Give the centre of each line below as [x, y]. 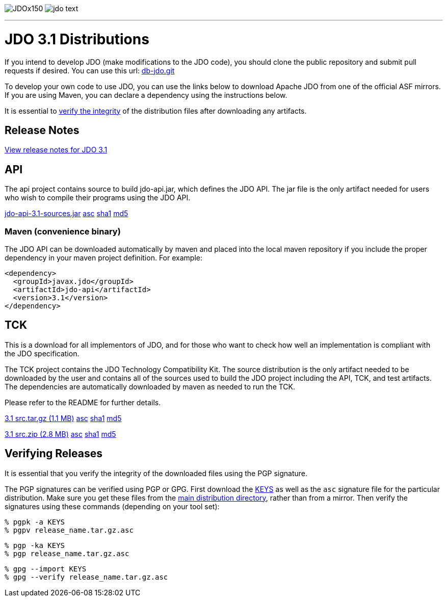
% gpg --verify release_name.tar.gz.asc [86, 577]
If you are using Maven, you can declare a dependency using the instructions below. [146, 95]
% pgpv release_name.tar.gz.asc [69, 530]
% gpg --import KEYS [46, 569]
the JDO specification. [42, 353]
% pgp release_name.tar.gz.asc [67, 553]
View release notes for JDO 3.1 [56, 150]
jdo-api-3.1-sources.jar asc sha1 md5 [67, 214]
